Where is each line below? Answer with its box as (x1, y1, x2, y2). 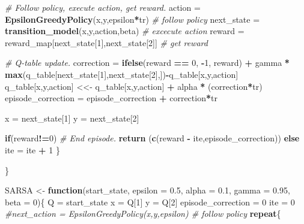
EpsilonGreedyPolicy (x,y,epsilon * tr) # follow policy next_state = (5, 13, 260, 25)
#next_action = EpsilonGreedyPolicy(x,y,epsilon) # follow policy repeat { (5, 207, 281, 220)
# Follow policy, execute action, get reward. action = (5, 1, 201, 13)
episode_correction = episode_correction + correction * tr (5, 92, 217, 104)
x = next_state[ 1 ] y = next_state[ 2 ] (5, 111, 139, 124)
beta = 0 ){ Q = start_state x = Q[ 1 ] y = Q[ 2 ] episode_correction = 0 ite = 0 (5, 195, 295, 208)
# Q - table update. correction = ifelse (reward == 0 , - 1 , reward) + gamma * (5, 56, 290, 69)
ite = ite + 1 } (5, 143, 60, 156)
